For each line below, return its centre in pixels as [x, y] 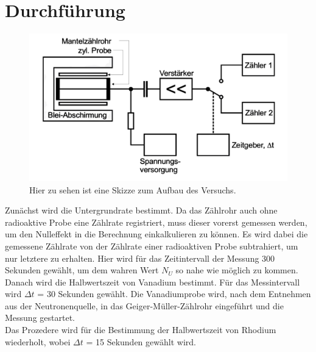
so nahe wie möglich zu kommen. [237, 270]
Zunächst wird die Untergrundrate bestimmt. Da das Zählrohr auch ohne [141, 210]
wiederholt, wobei [38, 341]
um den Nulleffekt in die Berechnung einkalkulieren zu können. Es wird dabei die [156, 234]
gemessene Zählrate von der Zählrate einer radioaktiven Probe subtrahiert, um [152, 246]
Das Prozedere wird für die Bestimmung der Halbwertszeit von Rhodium [141, 330]
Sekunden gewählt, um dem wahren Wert [82, 270]
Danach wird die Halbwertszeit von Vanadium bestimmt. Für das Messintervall [153, 282]
